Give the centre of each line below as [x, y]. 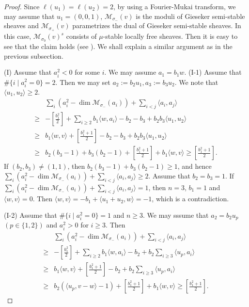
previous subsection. [34, 56]
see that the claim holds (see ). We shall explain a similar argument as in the [118, 46]
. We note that [196, 82]
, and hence [195, 166]
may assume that [29, 16]
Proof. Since [22, 6]
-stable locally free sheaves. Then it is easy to [170, 36]
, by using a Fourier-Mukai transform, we [174, 6]
